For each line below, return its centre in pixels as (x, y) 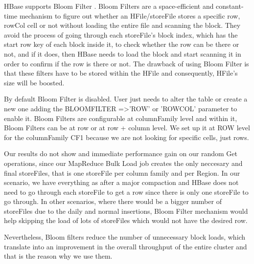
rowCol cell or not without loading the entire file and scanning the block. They (122, 25)
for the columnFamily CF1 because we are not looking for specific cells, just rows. (127, 137)
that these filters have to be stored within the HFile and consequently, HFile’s (121, 73)
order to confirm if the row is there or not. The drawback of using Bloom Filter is (127, 63)
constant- (230, 6)
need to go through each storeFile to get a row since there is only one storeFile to (126, 192)
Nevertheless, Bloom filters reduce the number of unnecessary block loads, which (125, 237)
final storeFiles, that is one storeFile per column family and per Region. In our (122, 173)
